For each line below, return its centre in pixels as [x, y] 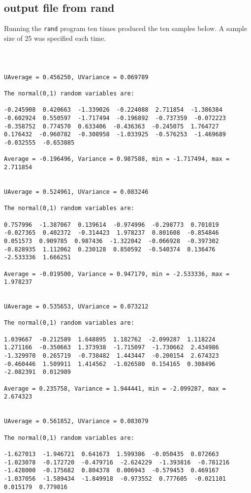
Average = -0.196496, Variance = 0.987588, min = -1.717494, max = [117, 159]
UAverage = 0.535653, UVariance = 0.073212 [76, 307]
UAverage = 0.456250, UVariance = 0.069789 [76, 77]
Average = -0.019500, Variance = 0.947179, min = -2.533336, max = [117, 274]
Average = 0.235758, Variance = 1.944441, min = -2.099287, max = [115, 388]
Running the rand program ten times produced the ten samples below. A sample [125, 28]
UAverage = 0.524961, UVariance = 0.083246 [76, 192]
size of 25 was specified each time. [55, 38]
